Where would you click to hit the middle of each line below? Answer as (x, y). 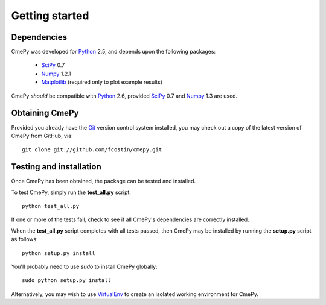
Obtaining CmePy (45, 113)
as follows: (25, 239)
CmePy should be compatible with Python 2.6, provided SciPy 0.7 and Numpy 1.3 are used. (124, 96)
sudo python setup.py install (67, 281)
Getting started (50, 16)
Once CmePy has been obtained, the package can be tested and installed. (104, 181)
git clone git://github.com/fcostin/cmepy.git (92, 150)
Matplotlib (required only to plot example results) (102, 82)
